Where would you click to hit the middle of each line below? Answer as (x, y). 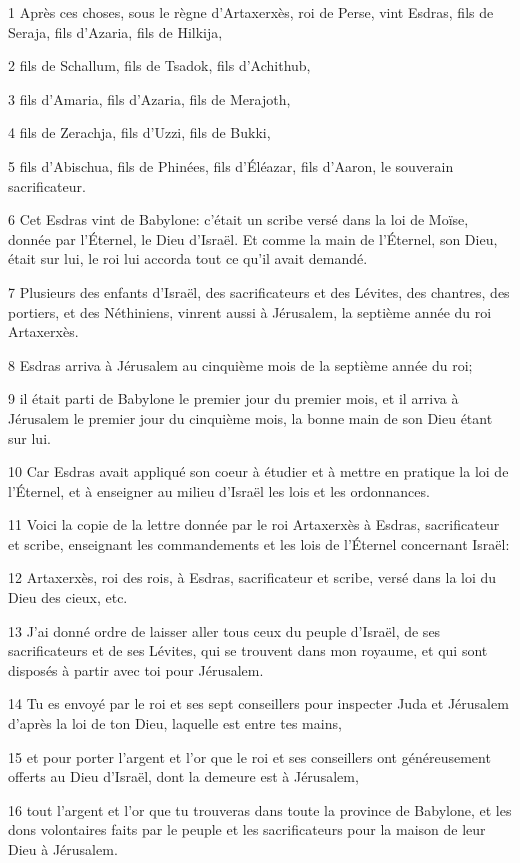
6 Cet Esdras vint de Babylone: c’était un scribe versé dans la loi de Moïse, (238, 219)
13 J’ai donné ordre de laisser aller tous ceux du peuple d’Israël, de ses (224, 630)
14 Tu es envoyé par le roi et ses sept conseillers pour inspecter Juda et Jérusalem (258, 703)
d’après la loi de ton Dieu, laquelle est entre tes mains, (175, 723)
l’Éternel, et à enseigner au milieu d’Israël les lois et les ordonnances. (219, 490)
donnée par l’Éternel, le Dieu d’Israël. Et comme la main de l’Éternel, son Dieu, (253, 238)
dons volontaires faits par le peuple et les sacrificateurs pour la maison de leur (247, 829)
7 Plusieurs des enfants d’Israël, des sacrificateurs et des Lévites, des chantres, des (259, 291)
